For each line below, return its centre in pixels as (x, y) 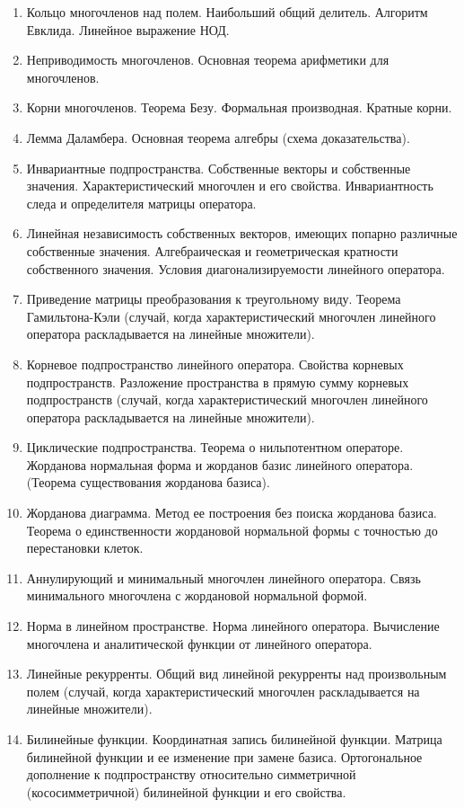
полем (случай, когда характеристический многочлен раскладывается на (223, 691)
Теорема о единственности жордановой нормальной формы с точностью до (232, 530)
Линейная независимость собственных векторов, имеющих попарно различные (242, 233)
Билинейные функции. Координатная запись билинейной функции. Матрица (234, 739)
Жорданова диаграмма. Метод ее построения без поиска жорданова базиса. (232, 513)
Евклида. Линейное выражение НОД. (128, 29)
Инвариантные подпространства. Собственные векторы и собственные (219, 168)
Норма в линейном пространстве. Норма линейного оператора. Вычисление (233, 626)
